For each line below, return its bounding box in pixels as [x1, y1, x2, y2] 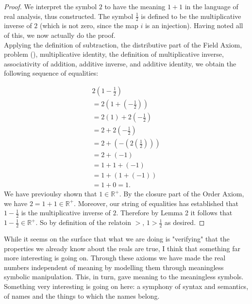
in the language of [185, 1, 238, 11]
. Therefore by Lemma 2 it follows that [116, 208, 233, 218]
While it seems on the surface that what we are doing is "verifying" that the [4, 234, 230, 244]
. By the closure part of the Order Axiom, [119, 189, 244, 199]
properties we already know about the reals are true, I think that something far [4, 243, 241, 253]
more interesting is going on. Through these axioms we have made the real [4, 253, 226, 263]
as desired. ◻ [165, 217, 205, 227]
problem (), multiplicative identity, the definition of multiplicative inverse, [4, 49, 224, 59]
